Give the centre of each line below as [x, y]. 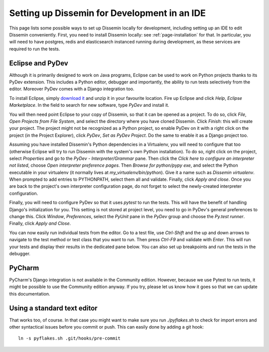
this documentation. [30, 294]
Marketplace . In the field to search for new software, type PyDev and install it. [89, 105]
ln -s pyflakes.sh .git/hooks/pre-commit [69, 339]
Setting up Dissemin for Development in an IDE [108, 13]
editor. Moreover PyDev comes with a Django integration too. [72, 89]
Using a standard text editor [53, 308]
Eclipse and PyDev [39, 63]
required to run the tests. [35, 49]
